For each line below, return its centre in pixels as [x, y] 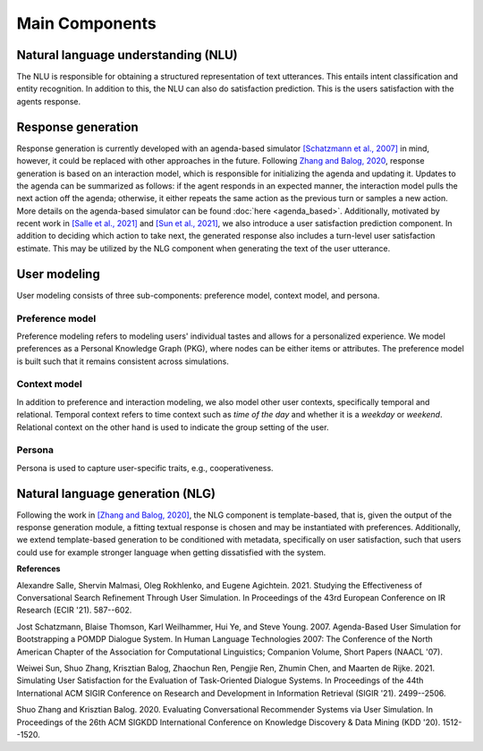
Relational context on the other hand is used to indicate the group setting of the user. [173, 427]
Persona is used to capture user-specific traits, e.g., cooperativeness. [145, 468]
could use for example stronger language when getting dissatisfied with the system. [171, 552]
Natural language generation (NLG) [116, 493]
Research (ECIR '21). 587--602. [74, 610]
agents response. [49, 101]
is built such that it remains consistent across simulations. [123, 361]
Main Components [86, 23]
